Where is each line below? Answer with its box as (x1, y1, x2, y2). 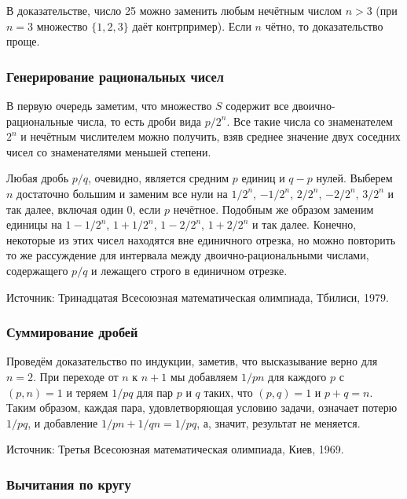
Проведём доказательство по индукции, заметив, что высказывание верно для (6, 353, 378, 369)
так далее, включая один (6, 200, 123, 217)
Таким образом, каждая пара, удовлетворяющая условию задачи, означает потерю (6, 399, 398, 416)
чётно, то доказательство (265, 17, 383, 34)
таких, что (203, 383, 253, 400)
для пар (137, 383, 174, 400)
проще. (6, 33, 40, 50)
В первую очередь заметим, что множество (6, 97, 212, 113)
